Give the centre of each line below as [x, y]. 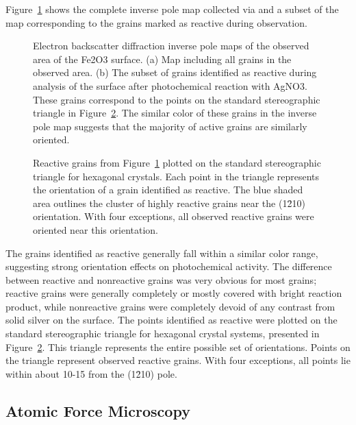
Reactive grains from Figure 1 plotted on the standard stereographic [177, 162]
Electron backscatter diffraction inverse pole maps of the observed [171, 46]
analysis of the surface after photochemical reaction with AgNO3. [170, 85]
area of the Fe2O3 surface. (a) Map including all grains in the [162, 59]
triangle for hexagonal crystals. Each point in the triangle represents [176, 176]
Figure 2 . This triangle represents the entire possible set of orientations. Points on [178, 347]
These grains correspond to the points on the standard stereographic [177, 99]
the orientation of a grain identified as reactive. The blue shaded [168, 190]
